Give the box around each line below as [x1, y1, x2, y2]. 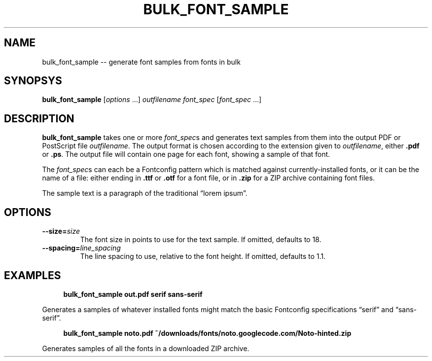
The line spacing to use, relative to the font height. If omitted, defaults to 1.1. [80, 252, 326, 261]
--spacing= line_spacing [42, 244, 121, 253]
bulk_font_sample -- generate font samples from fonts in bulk [42, 57, 241, 66]
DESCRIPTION [4, 112, 74, 125]
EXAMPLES [4, 269, 61, 282]
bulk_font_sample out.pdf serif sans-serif [63, 289, 203, 298]
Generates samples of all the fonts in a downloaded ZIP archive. [42, 344, 250, 353]
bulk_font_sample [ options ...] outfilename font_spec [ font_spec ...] [42, 95, 262, 104]
